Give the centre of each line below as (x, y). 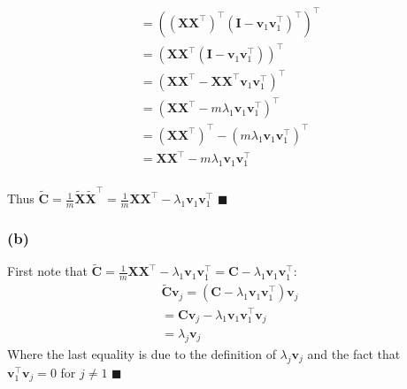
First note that (47, 271)
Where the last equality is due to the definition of (142, 353)
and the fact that (354, 353)
